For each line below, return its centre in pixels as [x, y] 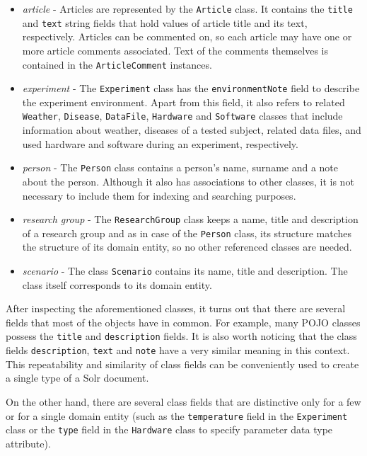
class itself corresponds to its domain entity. [117, 284]
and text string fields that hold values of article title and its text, [165, 22]
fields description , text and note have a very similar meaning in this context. [178, 350]
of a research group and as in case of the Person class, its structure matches [187, 233]
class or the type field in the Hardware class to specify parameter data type [169, 429]
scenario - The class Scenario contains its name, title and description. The [185, 270]
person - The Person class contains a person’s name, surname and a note [180, 167]
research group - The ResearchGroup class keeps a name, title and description [190, 219]
